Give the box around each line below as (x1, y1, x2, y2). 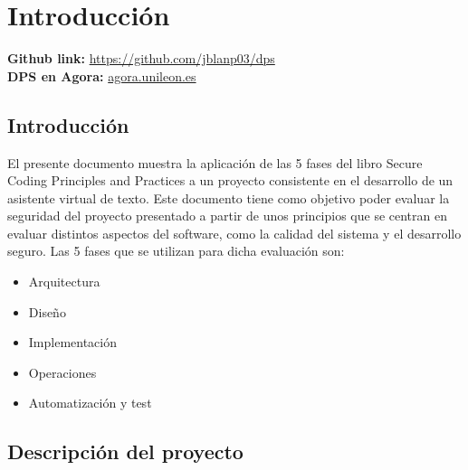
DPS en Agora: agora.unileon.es (7, 66, 196, 85)
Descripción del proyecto (7, 437, 244, 465)
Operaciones (28, 362, 97, 381)
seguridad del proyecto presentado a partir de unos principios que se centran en (7, 206, 447, 225)
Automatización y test (28, 393, 152, 412)
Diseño (28, 302, 66, 321)
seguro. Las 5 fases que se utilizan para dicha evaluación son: (7, 241, 345, 260)
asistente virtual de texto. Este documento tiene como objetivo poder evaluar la (7, 188, 450, 207)
